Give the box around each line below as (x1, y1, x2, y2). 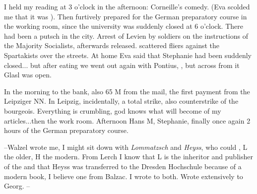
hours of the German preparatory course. (4, 125, 128, 135)
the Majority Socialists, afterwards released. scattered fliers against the (4, 40, 219, 51)
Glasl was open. (4, 69, 52, 80)
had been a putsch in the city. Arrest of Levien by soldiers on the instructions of (4, 30, 248, 41)
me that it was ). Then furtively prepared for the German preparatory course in (4, 11, 247, 21)
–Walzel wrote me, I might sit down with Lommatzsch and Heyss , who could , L (4, 141, 248, 152)
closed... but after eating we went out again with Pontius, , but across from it (4, 60, 240, 70)
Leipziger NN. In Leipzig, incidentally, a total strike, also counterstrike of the (4, 96, 239, 106)
